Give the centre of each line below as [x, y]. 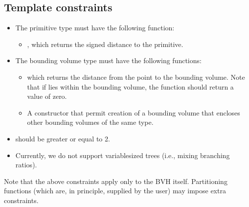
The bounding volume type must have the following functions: [108, 60]
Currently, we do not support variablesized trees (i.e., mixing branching [123, 155]
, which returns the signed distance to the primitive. [105, 44]
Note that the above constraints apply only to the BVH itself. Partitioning [116, 181]
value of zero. [47, 96]
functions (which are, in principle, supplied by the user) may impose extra [115, 191]
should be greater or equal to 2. [63, 138]
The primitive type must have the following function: [95, 28]
